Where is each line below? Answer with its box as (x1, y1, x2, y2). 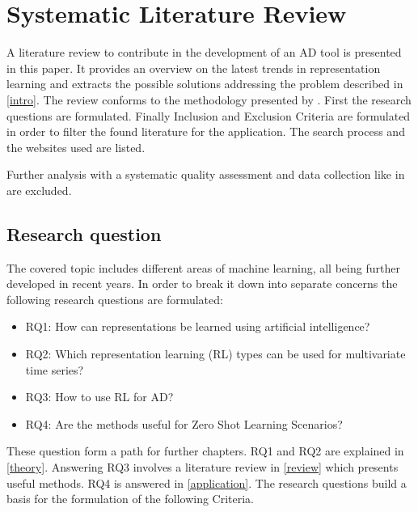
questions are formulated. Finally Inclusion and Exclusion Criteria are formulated (6, 107, 411, 124)
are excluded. (6, 181, 72, 198)
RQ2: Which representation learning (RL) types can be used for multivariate (25, 345, 406, 362)
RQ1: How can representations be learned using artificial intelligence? (25, 318, 370, 335)
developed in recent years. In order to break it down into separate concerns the (6, 275, 398, 292)
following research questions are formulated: (6, 290, 223, 307)
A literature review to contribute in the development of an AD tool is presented (6, 44, 402, 61)
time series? (25, 361, 84, 378)
